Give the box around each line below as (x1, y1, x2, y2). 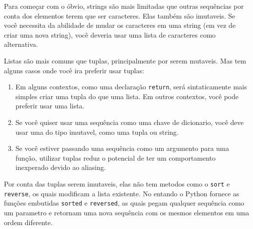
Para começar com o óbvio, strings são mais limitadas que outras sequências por (4, 1, 244, 11)
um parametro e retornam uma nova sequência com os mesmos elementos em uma (4, 207, 250, 217)
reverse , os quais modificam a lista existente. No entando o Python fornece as (4, 188, 239, 198)
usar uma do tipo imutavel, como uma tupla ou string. (15, 126, 179, 137)
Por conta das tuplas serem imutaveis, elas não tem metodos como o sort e (4, 178, 230, 188)
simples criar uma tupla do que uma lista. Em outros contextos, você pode (15, 91, 239, 101)
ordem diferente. (4, 217, 53, 227)
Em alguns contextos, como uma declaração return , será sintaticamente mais (15, 82, 247, 92)
